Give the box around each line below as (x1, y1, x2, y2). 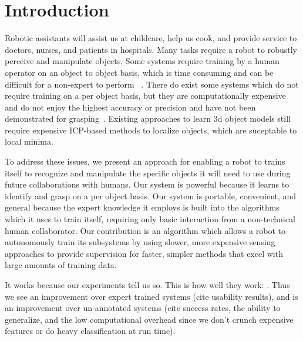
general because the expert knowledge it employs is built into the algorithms (5, 201, 280, 213)
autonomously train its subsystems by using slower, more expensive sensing (5, 236, 275, 248)
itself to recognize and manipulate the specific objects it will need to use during (5, 166, 291, 179)
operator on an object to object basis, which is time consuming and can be (5, 66, 274, 78)
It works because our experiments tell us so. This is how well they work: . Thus (5, 279, 290, 290)
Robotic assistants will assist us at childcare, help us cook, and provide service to (5, 32, 297, 44)
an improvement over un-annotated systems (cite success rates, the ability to (5, 302, 281, 314)
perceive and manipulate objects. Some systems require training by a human (5, 55, 280, 67)
